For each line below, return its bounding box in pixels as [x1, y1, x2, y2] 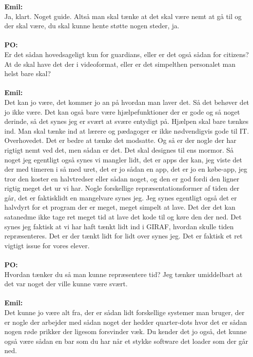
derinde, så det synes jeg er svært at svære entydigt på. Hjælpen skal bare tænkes [4, 116, 249, 126]
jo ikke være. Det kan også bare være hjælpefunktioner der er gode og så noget [4, 106, 240, 117]
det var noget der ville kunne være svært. [4, 278, 128, 289]
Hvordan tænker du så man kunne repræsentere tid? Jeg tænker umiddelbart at [4, 269, 243, 279]
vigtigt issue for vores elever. [4, 240, 90, 250]
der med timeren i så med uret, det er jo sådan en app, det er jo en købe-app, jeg [4, 164, 248, 174]
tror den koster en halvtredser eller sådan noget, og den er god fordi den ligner [4, 173, 239, 183]
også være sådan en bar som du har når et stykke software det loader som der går [4, 336, 249, 346]
